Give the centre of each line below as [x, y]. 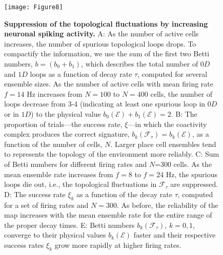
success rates [24, 245]
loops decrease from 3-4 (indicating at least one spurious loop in [105, 104]
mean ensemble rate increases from [59, 174]
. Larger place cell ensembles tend [163, 144]
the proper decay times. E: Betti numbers [69, 225]
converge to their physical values [55, 235]
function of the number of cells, [53, 144]
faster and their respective [175, 235]
